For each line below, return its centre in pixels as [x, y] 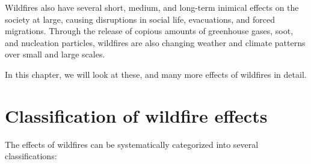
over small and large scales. [55, 54]
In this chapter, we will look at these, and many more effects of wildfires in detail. [156, 74]
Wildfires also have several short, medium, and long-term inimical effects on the [152, 7]
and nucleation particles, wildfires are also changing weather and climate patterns [155, 42]
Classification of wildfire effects [136, 115]
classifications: [31, 156]
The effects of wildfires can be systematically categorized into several [132, 144]
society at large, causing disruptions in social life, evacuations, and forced [140, 19]
